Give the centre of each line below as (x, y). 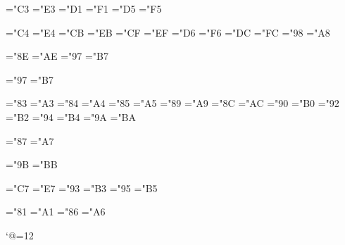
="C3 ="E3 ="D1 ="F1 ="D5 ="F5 (84, 8)
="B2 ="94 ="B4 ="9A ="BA (71, 117)
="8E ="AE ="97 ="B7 (57, 56)
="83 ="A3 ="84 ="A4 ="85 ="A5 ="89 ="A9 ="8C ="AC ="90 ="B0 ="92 (172, 103)
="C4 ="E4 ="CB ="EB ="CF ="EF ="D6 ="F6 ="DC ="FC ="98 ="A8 (168, 32)
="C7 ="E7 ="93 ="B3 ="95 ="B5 (82, 188)
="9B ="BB (32, 164)
